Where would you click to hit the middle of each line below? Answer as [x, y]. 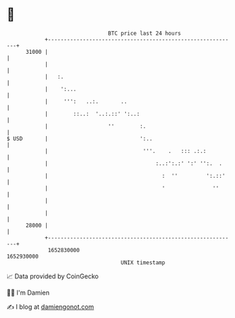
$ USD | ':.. [80, 138]
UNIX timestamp [143, 262]
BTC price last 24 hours [144, 33]
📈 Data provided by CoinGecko [53, 276]
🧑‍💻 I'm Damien [28, 293]
